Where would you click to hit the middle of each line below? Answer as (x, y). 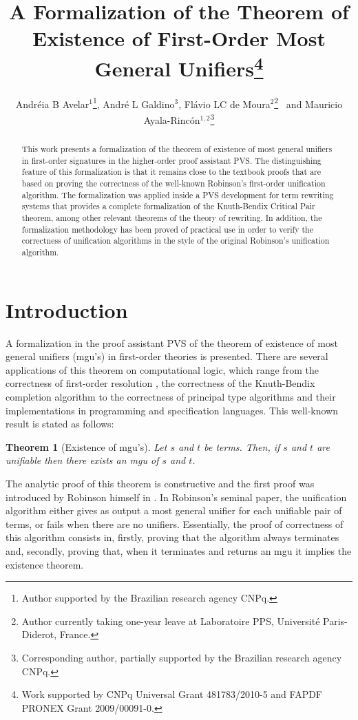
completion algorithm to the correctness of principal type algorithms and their (171, 396)
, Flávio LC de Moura (224, 104)
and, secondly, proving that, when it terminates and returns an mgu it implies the (179, 550)
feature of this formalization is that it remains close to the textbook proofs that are (171, 172)
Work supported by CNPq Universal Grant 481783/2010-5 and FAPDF (172, 694)
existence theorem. (45, 564)
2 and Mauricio (308, 103)
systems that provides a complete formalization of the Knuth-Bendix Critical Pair (168, 206)
